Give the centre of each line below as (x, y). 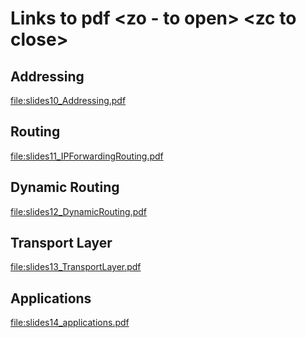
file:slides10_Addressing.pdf (68, 100)
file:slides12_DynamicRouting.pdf (78, 211)
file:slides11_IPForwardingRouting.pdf (87, 156)
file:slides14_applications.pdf (70, 323)
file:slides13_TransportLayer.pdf (76, 267)
